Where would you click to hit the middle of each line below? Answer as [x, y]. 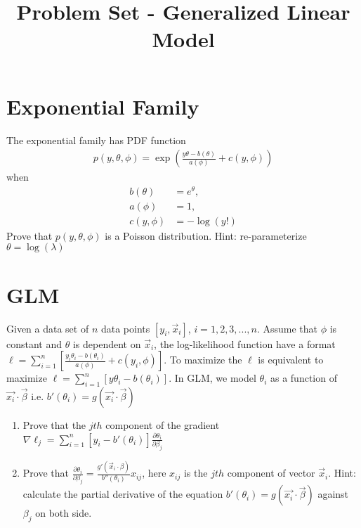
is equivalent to [291, 360]
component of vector [271, 473]
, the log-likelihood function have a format [245, 343]
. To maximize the [203, 360]
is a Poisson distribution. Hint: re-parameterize [206, 235]
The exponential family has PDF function [96, 140]
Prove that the [54, 425]
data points [125, 328]
